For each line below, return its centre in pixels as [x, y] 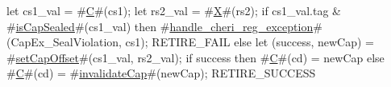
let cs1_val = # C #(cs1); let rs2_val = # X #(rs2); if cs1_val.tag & [174, 10]
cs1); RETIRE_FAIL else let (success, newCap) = [250, 42]
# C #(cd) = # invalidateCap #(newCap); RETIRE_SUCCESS [161, 73]
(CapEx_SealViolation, [64, 42]
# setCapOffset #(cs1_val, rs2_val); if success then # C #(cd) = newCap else [195, 57]
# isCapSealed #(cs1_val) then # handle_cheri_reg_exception [160, 26]
